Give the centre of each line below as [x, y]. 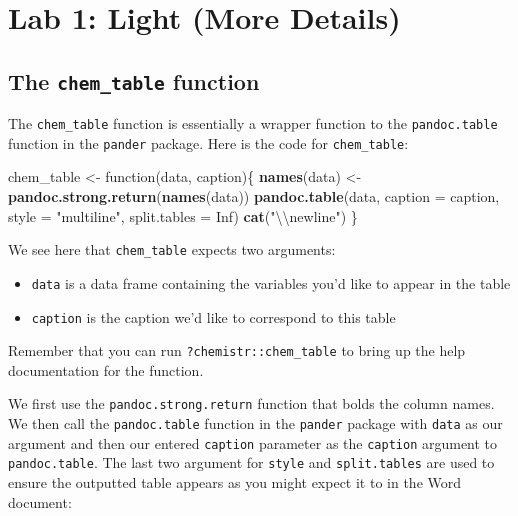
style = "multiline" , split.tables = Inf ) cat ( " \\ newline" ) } [183, 215]
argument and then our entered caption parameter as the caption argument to [253, 442]
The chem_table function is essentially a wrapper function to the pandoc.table [253, 123]
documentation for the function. [106, 369]
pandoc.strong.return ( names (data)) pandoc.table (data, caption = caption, [254, 196]
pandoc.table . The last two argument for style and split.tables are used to [251, 462]
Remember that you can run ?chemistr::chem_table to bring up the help [237, 350]
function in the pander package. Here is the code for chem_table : [208, 142]
